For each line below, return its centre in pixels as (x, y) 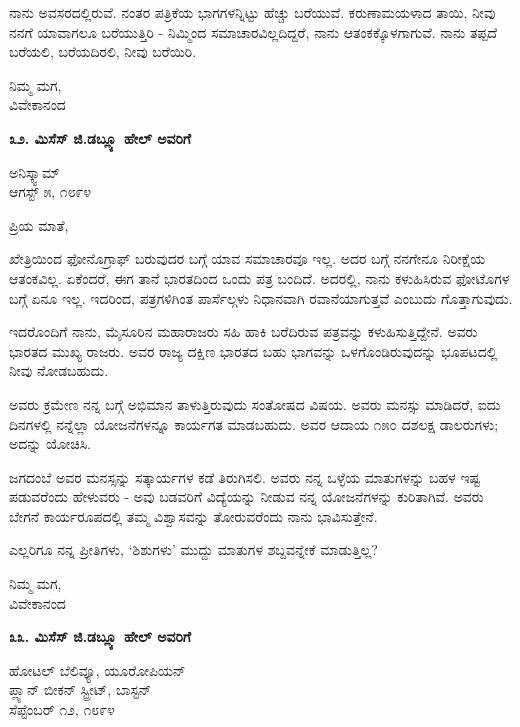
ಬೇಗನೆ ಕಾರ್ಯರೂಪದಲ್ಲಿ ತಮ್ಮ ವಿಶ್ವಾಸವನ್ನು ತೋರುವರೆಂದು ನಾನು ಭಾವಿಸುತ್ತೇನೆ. (193, 515)
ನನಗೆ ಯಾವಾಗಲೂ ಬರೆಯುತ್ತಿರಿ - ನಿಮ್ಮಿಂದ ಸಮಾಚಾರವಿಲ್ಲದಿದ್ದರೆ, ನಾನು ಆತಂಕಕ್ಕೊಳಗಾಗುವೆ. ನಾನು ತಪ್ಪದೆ (253, 31)
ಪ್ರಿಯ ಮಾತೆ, (39, 224)
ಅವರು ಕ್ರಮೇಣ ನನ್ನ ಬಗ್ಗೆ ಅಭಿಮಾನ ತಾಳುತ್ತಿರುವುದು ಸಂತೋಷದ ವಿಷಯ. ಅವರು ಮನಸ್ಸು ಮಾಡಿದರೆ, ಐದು (255, 403)
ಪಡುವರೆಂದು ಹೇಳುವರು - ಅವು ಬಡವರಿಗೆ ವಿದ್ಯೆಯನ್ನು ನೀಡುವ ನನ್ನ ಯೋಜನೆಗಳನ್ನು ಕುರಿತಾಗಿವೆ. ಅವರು (246, 496)
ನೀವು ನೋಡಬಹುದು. (59, 370)
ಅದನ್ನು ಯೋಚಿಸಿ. (50, 443)
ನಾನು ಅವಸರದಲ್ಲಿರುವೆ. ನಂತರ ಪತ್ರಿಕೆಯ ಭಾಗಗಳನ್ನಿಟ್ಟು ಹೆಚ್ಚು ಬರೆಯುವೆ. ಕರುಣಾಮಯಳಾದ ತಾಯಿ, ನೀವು (252, 12)
